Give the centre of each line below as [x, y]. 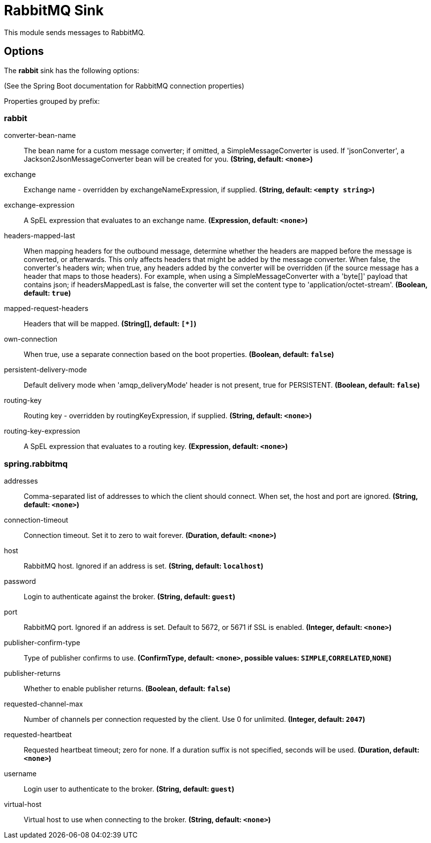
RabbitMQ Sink [54, 10]
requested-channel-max [43, 704]
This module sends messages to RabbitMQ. [75, 32]
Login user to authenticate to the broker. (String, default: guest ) [129, 789]
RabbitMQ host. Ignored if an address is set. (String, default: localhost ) [144, 566]
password [20, 581]
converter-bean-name [40, 135]
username [20, 774]
